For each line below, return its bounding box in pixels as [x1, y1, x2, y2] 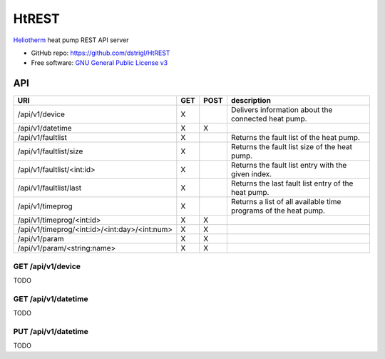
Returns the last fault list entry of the [230, 178, 354, 188]
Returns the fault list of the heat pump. [230, 133, 360, 143]
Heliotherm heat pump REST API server [13, 36, 129, 44]
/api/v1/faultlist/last [17, 183, 82, 193]
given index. [230, 169, 272, 179]
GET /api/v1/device [13, 261, 81, 271]
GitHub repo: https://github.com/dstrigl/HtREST [31, 49, 170, 57]
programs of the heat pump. [230, 206, 326, 216]
